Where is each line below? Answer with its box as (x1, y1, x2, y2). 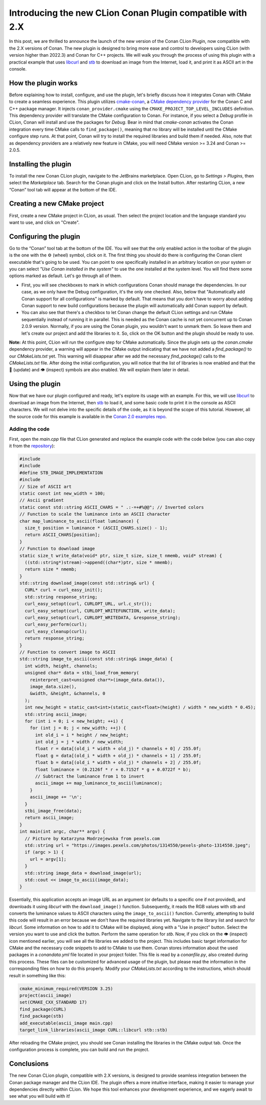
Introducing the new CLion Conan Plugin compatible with (9, 7, 247, 18)
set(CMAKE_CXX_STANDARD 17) (19, 999, 87, 1005)
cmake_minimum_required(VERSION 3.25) (19, 986, 113, 991)
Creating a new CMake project (9, 200, 104, 208)
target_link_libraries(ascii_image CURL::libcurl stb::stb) (19, 1027, 168, 1033)
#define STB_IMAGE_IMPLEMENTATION (19, 470, 103, 475)
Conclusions (9, 1060, 49, 1068)
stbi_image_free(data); (25, 808, 82, 814)
